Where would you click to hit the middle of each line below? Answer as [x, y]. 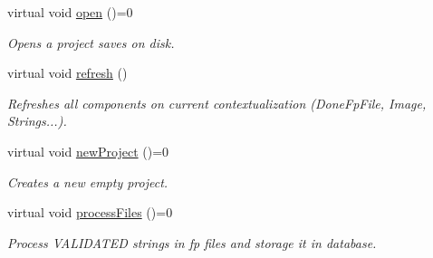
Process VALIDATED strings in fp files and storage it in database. [192, 242]
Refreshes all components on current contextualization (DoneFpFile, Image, [217, 103]
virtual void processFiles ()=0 [90, 212]
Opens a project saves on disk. [91, 42]
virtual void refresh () [67, 73]
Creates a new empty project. [88, 182]
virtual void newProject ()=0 [88, 151]
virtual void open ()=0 [70, 12]
